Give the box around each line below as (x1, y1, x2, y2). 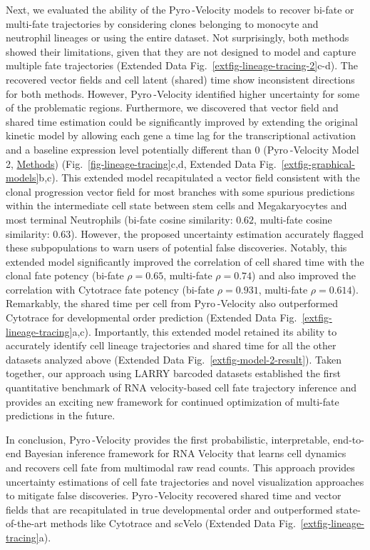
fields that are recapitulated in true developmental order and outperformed (6, 501, 333, 516)
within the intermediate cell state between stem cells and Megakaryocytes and (6, 198, 347, 213)
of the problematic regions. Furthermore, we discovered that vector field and (6, 100, 339, 115)
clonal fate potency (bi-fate (6, 268, 124, 283)
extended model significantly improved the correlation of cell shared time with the (6, 254, 364, 269)
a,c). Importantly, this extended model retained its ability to (72, 324, 337, 339)
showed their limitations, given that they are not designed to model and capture (6, 44, 356, 59)
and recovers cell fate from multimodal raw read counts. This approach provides (6, 460, 355, 474)
